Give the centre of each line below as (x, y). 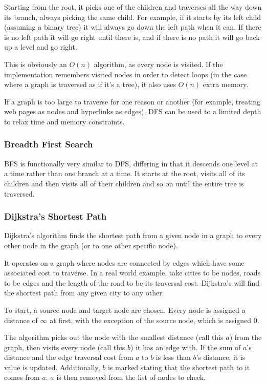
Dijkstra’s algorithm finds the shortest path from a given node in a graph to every (133, 235)
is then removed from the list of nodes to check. (131, 377)
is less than (173, 357)
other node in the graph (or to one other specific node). (91, 245)
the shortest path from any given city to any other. (84, 293)
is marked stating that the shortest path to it (179, 367)
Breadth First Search (49, 144)
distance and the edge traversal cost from (69, 357)
